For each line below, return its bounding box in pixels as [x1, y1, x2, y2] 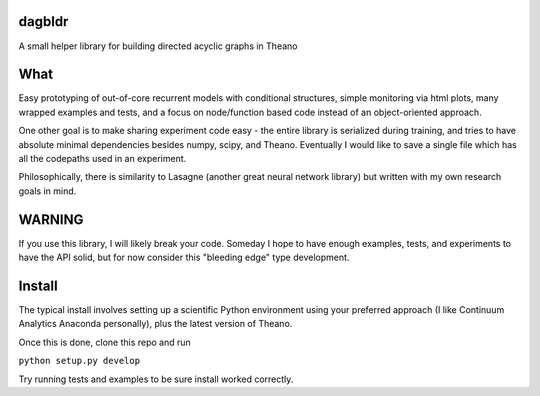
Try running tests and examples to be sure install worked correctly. [18, 373, 294, 385]
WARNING [18, 211, 84, 228]
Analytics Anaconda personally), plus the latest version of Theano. [18, 318, 293, 330]
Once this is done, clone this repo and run [18, 336, 192, 348]
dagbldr [18, 13, 69, 30]
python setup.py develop [18, 355, 140, 367]
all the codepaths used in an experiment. [18, 152, 187, 164]
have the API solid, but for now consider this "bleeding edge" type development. [18, 251, 350, 264]
